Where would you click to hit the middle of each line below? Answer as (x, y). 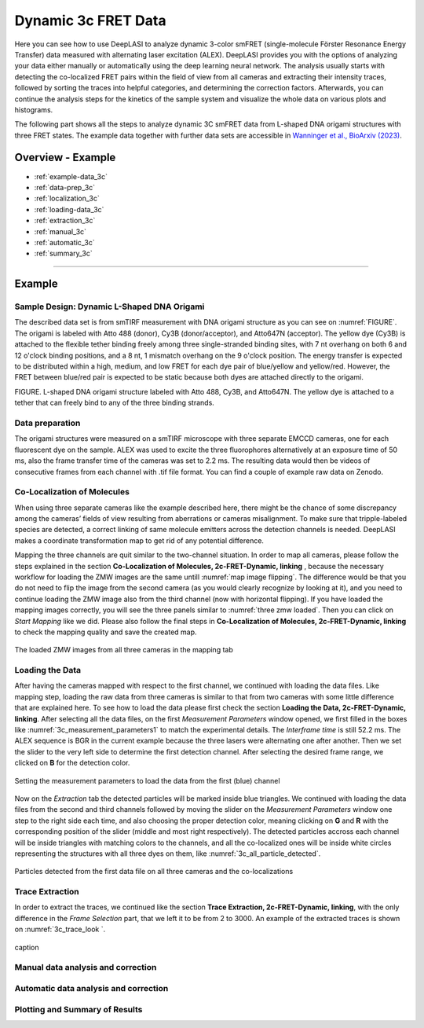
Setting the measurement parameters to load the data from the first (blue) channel (147, 780)
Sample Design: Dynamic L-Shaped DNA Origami (110, 307)
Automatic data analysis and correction (91, 988)
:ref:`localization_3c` (67, 198)
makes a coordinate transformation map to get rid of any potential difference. (139, 540)
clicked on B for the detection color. (72, 763)
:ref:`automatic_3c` (64, 242)
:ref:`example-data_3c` (71, 176)
